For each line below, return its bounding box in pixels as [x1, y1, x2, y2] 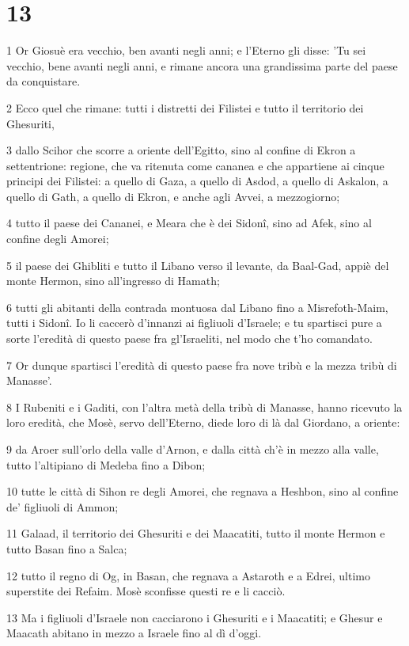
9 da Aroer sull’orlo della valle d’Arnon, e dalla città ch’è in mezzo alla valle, [6, 441, 379, 457]
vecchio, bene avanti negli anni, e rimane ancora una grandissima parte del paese [6, 57, 398, 74]
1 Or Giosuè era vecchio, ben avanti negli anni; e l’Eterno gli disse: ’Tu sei [6, 42, 366, 59]
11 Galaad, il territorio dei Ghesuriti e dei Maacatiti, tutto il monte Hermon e [6, 525, 385, 541]
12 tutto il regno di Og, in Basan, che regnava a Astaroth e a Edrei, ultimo [6, 567, 370, 583]
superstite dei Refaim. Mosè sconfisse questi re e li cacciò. [6, 583, 286, 599]
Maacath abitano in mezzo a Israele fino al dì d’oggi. [6, 625, 262, 641]
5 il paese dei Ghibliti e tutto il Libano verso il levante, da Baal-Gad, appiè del [6, 256, 389, 273]
